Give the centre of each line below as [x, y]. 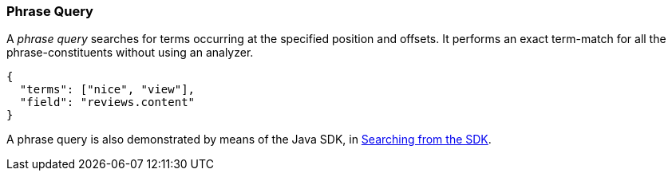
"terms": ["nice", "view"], [107, 90]
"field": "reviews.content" [107, 102]
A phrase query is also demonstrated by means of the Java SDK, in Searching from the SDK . [249, 140]
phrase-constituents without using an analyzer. [130, 53]
